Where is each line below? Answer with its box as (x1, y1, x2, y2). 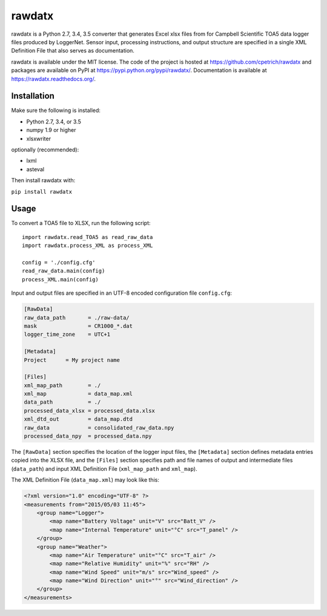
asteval (26, 165, 45, 172)
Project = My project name (24, 356, 121, 363)
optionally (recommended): (11, 146, 79, 153)
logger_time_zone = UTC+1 (24, 331, 111, 338)
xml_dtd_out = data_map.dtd (24, 416, 133, 423)
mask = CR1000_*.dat (24, 323, 133, 329)
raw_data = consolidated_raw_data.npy (24, 424, 174, 431)
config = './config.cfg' (22, 259, 96, 266)
